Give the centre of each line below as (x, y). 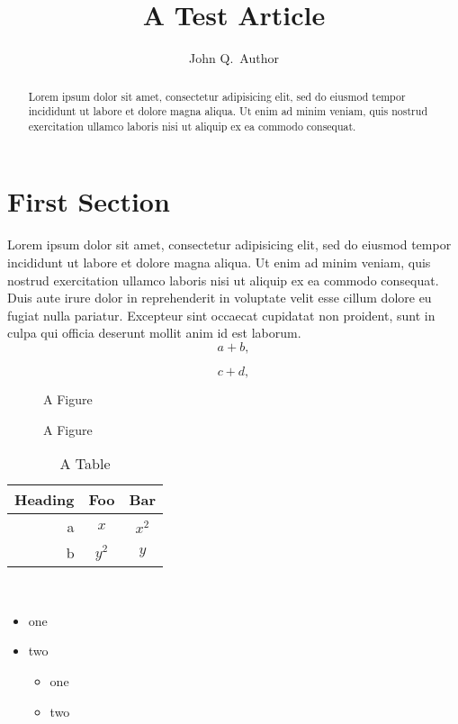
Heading (45, 500)
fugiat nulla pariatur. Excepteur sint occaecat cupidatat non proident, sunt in (221, 315)
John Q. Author (234, 58)
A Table (85, 464)
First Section (89, 201)
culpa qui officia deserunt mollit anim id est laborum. (154, 333)
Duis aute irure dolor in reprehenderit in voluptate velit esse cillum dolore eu (220, 298)
